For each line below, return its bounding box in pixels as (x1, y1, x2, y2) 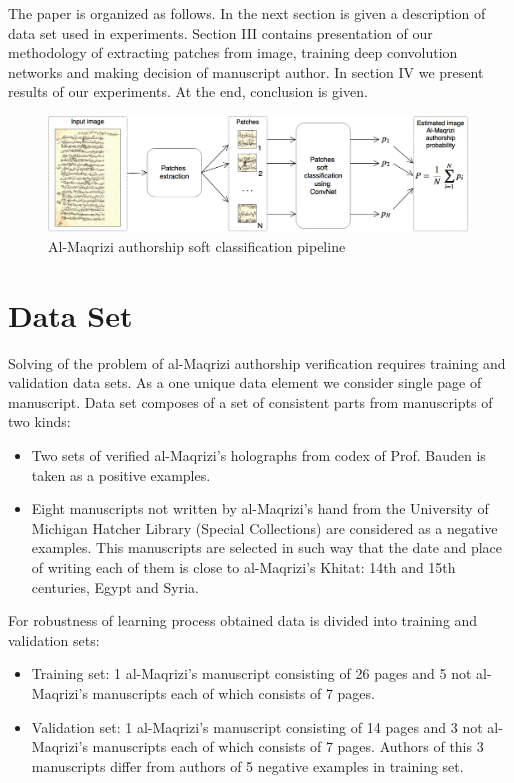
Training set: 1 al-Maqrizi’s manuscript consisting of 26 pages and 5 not (31, 663, 472, 684)
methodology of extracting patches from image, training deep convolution (8, 42, 458, 63)
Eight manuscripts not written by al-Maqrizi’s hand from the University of (31, 498, 489, 519)
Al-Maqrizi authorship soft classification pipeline (48, 235, 346, 256)
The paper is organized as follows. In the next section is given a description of (8, 3, 486, 23)
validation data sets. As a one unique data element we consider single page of (8, 372, 482, 393)
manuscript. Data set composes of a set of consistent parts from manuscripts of (8, 391, 493, 412)
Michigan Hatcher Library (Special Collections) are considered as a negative (31, 517, 498, 538)
